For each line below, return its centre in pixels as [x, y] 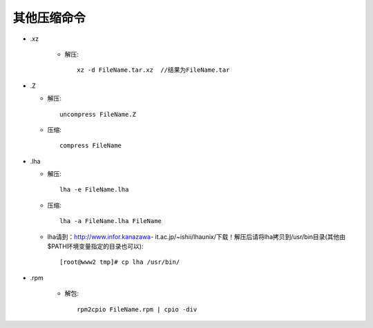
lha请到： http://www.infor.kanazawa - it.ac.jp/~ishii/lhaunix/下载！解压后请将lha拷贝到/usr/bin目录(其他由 [196, 237]
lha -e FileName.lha [94, 190]
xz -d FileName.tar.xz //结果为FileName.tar [153, 70]
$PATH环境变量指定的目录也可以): [95, 247]
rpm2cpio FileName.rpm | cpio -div [137, 309]
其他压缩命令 [49, 18]
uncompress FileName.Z [98, 114]
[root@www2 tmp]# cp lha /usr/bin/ [120, 262]
